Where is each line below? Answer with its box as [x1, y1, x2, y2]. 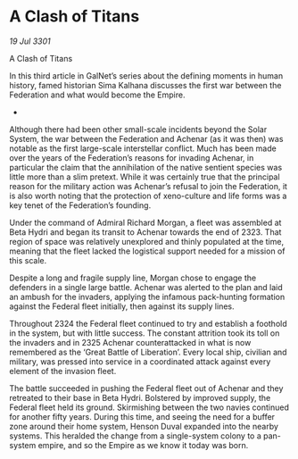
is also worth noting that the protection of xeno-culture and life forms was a [9, 190, 287, 201]
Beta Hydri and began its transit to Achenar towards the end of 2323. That [9, 226, 282, 238]
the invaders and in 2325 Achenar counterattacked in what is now [9, 337, 252, 347]
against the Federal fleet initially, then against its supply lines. [9, 301, 235, 312]
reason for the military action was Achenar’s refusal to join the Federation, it [9, 180, 288, 191]
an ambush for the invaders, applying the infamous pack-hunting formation [9, 291, 286, 302]
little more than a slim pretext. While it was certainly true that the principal [9, 171, 280, 182]
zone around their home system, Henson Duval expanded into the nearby [9, 421, 279, 431]
